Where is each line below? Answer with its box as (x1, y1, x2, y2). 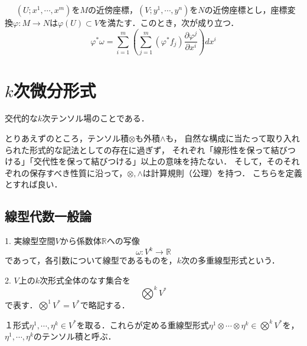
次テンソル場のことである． (42, 112, 149, 124)
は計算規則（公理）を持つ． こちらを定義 (142, 166, 302, 179)
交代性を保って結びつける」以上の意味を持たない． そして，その (33, 155, 283, 167)
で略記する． (80, 298, 130, 311)
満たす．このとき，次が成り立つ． (107, 17, 239, 28)
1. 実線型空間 (5, 235, 55, 247)
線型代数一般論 (5, 207, 92, 225)
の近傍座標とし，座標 (204, 4, 288, 15)
